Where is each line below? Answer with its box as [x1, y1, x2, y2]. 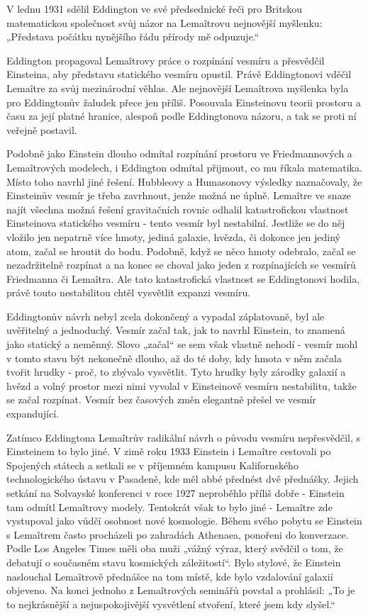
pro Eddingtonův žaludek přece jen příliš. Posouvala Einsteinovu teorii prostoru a [6, 94, 361, 109]
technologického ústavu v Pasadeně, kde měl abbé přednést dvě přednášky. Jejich [6, 471, 359, 486]
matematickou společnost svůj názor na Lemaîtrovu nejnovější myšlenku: [6, 15, 323, 30]
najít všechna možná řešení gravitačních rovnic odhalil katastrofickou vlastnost [6, 201, 349, 216]
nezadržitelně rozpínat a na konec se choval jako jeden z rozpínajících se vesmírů [6, 257, 356, 272]
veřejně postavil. [6, 122, 77, 137]
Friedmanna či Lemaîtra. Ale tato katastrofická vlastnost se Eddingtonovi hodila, [6, 271, 360, 286]
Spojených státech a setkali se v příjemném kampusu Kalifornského [6, 457, 299, 472]
